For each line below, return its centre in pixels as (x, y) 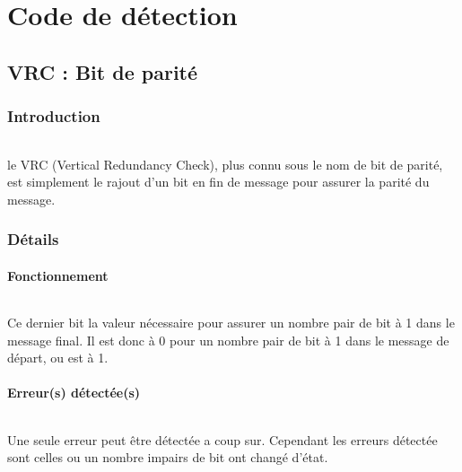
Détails (33, 239)
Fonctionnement (58, 275)
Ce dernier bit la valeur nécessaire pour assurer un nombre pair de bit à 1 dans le (231, 323)
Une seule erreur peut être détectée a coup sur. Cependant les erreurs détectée (222, 439)
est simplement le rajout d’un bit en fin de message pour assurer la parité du (218, 182)
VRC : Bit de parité (103, 71)
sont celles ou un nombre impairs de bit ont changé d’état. (168, 457)
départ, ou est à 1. (58, 358)
